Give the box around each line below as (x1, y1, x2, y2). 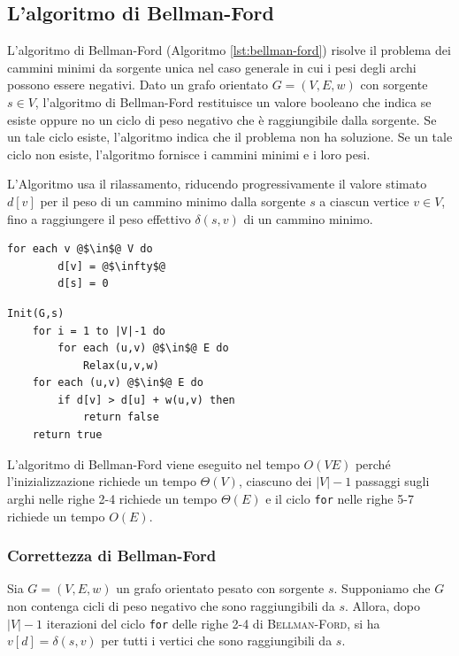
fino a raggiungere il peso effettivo (7, 209, 191, 228)
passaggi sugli (355, 472, 430, 490)
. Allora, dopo (345, 596, 420, 614)
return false (82, 411, 159, 424)
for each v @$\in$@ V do (7, 243, 153, 256)
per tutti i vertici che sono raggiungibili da (101, 631, 333, 650)
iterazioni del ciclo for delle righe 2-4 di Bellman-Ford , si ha (46, 614, 380, 632)
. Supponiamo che (333, 579, 431, 598)
